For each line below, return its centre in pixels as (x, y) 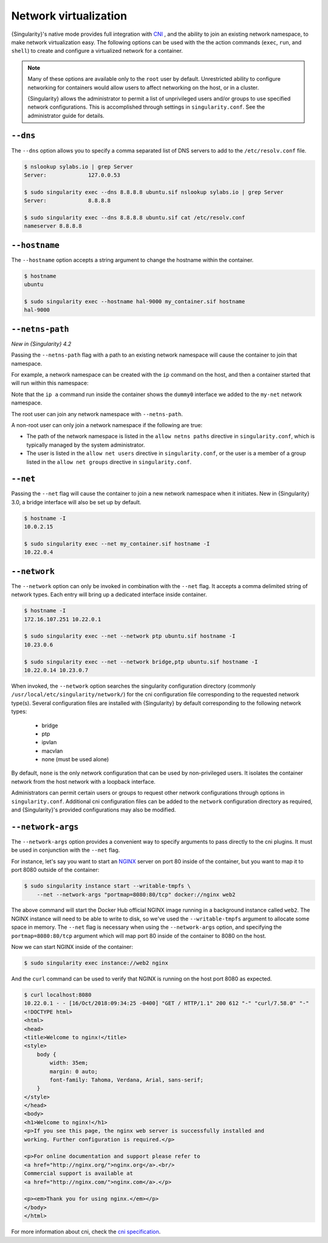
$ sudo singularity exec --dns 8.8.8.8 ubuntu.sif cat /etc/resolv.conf (135, 217)
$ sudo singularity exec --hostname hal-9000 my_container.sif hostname (135, 301)
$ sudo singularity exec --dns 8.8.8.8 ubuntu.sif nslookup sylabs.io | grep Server (154, 192)
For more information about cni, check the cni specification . (86, 1232)
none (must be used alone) (75, 759)
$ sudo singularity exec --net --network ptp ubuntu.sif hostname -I (130, 636)
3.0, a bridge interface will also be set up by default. (76, 502)
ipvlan (49, 742)
